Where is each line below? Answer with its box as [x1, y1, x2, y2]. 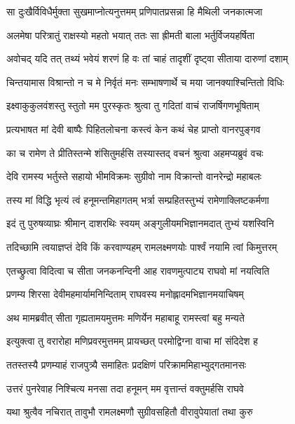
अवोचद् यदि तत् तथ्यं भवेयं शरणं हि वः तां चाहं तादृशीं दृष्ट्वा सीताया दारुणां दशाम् [6, 51, 288, 66]
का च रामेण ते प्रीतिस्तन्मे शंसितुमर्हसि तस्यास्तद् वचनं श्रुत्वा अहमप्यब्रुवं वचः [6, 145, 263, 160]
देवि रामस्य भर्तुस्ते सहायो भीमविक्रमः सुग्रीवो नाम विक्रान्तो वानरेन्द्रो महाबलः [6, 169, 262, 184]
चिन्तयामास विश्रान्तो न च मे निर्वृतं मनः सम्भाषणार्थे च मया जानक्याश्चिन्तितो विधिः [6, 74, 284, 89]
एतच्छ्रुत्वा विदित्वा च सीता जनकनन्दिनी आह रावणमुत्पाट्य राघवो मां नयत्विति [6, 263, 270, 278]
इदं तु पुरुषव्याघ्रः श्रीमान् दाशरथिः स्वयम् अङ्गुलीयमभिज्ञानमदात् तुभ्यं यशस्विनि [6, 216, 274, 231]
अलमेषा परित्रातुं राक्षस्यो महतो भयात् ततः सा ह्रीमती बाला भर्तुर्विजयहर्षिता [6, 27, 255, 42]
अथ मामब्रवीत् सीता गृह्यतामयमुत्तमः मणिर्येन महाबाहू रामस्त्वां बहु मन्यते [6, 310, 245, 324]
